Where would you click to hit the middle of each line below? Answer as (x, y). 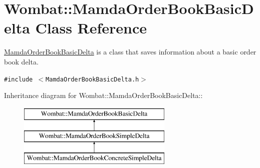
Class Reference (91, 28)
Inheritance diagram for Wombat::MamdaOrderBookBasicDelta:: (103, 95)
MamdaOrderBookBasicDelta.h (92, 79)
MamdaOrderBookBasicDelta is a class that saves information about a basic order (130, 52)
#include (19, 79)
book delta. (21, 61)
